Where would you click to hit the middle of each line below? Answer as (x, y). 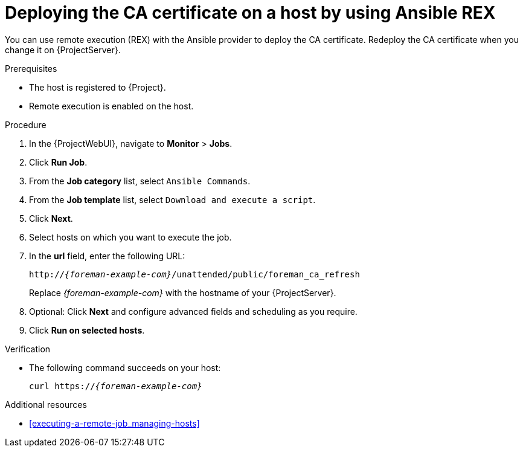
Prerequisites (31, 68)
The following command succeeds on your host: (125, 367)
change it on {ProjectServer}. (63, 50)
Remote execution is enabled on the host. (111, 106)
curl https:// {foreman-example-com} (116, 386)
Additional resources (46, 404)
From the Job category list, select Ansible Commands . (140, 181)
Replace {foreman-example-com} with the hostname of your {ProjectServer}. (183, 292)
